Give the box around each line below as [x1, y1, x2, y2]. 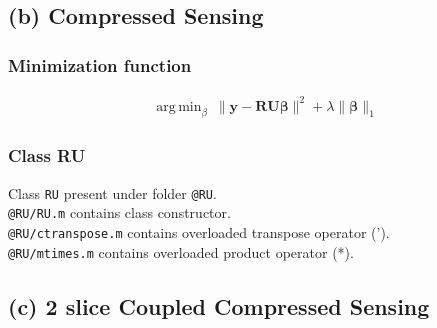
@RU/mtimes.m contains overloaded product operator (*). [8, 241, 354, 262]
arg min [156, 99, 202, 114]
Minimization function [8, 52, 192, 77]
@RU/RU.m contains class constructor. [8, 202, 231, 223]
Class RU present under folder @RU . [8, 182, 217, 203]
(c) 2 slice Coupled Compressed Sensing [8, 290, 430, 321]
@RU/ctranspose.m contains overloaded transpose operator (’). [8, 221, 390, 242]
